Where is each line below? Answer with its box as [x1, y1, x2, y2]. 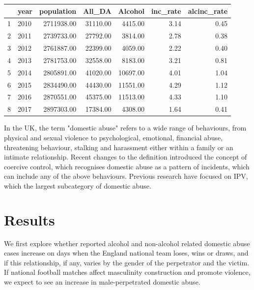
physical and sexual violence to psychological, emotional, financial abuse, [4, 132, 223, 142]
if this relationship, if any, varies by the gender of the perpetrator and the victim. [4, 257, 250, 267]
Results [4, 209, 55, 229]
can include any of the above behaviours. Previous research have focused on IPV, [4, 171, 248, 181]
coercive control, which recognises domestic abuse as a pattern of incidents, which [4, 161, 250, 171]
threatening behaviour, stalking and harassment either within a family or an [4, 142, 233, 152]
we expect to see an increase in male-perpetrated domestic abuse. [4, 277, 200, 287]
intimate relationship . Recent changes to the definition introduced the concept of [4, 152, 247, 162]
